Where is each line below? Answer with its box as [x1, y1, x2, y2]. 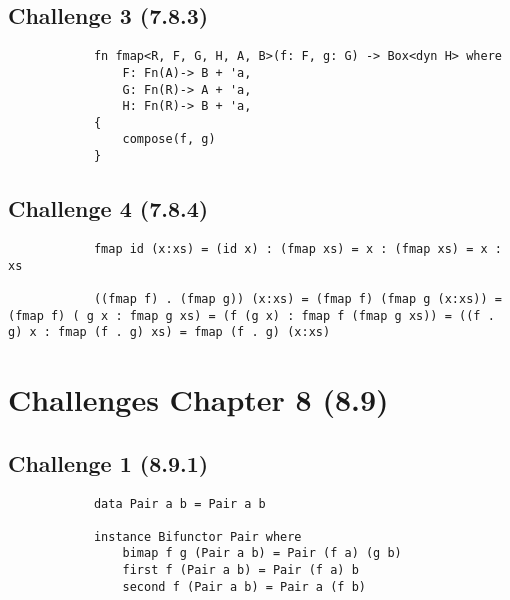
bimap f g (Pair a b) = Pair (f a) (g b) [122, 546, 402, 561]
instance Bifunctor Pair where [93, 529, 302, 544]
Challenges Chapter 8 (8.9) [8, 379, 389, 420]
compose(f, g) [122, 132, 216, 147]
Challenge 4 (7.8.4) [8, 193, 209, 224]
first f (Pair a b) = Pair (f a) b [122, 563, 359, 578]
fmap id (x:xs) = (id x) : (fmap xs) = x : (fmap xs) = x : [93, 242, 502, 256]
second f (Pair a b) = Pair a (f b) [122, 579, 366, 594]
